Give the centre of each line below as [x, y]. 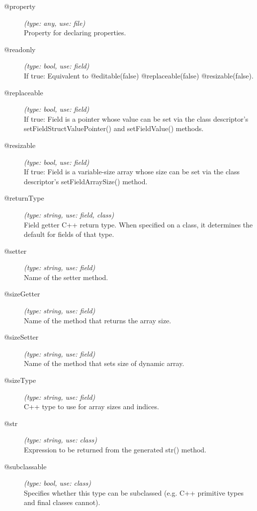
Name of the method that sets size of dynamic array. [104, 363]
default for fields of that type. [69, 234]
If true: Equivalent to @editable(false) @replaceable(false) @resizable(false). [139, 75]
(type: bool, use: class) [57, 483]
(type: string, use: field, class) [69, 214]
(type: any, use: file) [55, 23]
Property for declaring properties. [75, 33]
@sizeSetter [21, 337]
